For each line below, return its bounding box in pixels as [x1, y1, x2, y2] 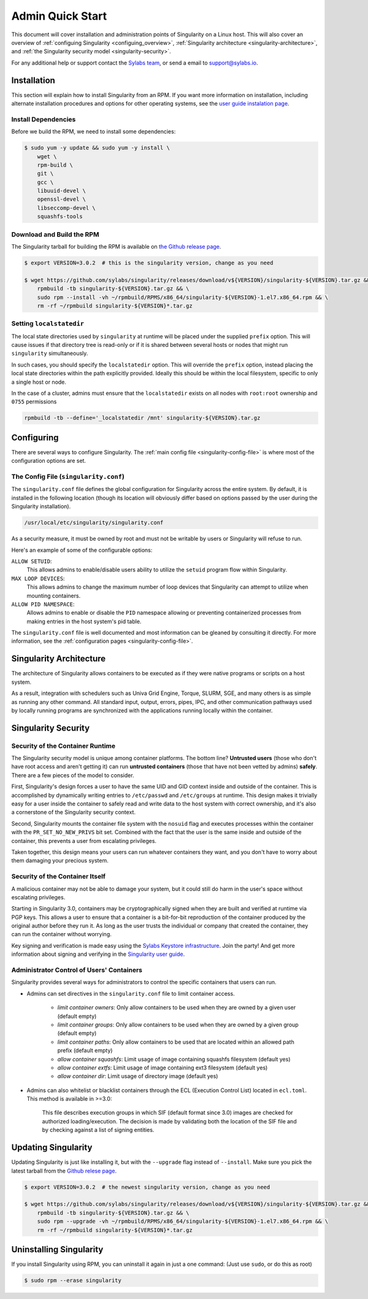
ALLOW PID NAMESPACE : [11, 600, 75, 608]
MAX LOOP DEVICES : [11, 575, 65, 582]
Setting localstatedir [11, 319, 85, 328]
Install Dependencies [11, 115, 76, 123]
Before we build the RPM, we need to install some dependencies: [11, 128, 176, 135]
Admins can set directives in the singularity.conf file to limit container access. [26, 990, 236, 997]
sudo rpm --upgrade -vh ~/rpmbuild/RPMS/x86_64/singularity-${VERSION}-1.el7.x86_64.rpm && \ [37, 1218, 328, 1225]
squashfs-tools [37, 213, 83, 220]
